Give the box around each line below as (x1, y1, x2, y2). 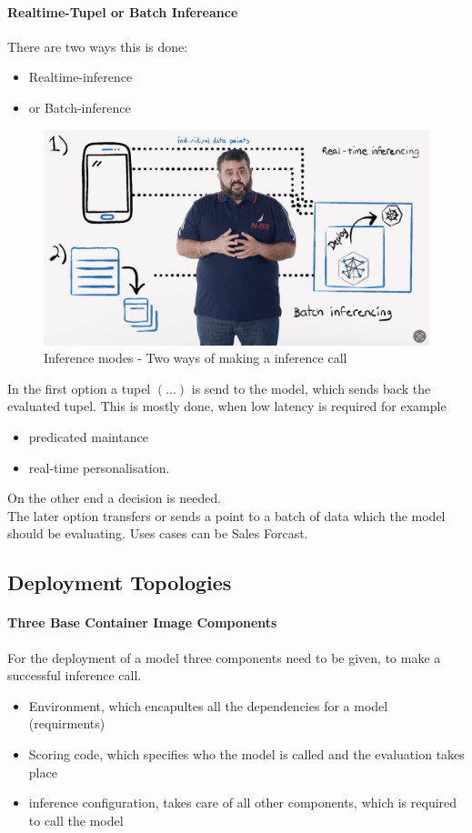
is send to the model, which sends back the (191, 378, 431, 397)
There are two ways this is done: (7, 36, 188, 55)
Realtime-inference (28, 67, 133, 86)
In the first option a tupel (7, 378, 151, 397)
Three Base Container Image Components (7, 613, 277, 632)
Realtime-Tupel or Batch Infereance (7, 2, 238, 21)
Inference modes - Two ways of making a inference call (44, 348, 347, 367)
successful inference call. (7, 666, 142, 685)
